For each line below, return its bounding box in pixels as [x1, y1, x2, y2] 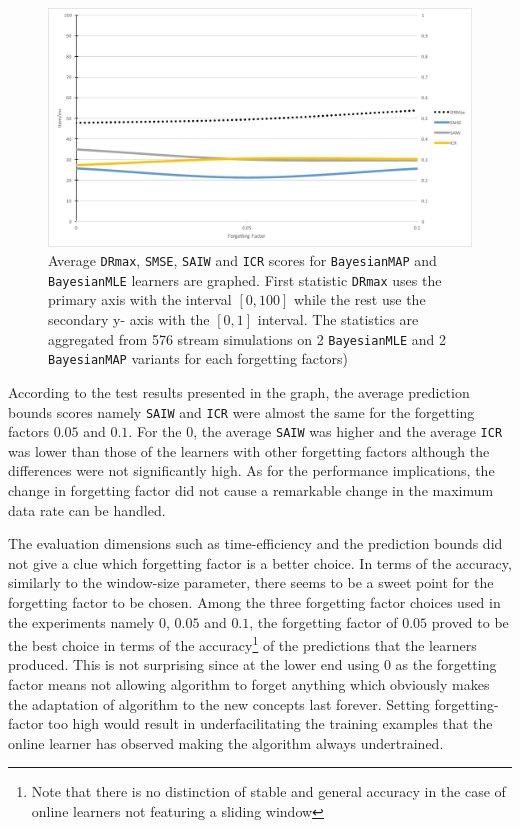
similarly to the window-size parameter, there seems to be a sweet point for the [8, 572, 494, 593]
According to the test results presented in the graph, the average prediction [8, 381, 470, 402]
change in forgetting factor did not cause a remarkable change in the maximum [8, 480, 494, 500]
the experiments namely [8, 611, 155, 632]
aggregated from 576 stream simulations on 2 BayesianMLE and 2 [48, 328, 446, 349]
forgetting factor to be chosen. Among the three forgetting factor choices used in [8, 591, 501, 612]
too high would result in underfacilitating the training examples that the [48, 713, 493, 734]
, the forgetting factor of [249, 611, 398, 632]
